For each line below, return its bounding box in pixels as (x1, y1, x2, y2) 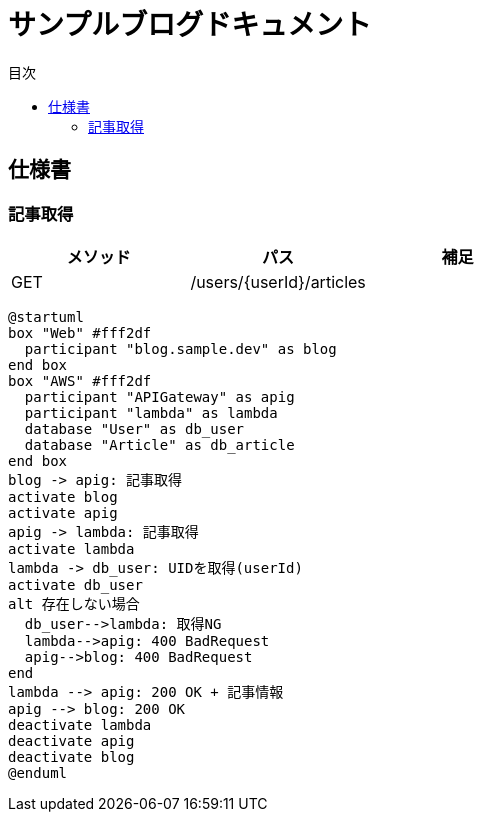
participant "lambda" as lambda (24, 404, 278, 421)
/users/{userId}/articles (190, 271, 366, 292)
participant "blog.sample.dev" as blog (24, 340, 337, 357)
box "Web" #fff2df (8, 324, 152, 341)
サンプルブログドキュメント (8, 8, 372, 42)
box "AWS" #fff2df (8, 372, 152, 389)
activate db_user (8, 576, 143, 593)
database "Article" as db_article (24, 436, 295, 453)
